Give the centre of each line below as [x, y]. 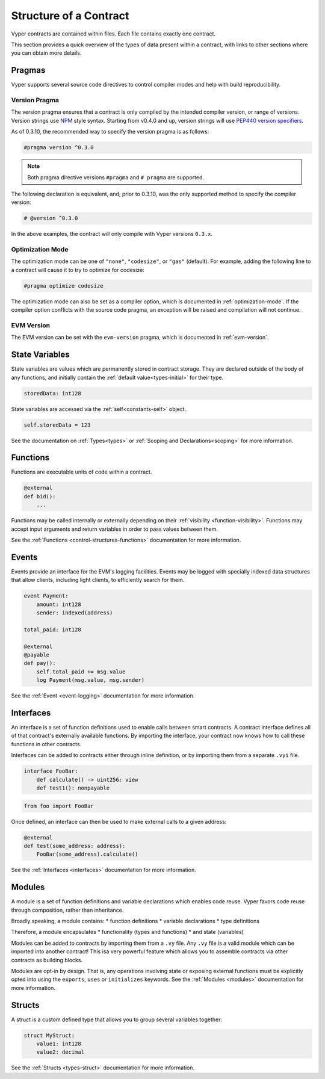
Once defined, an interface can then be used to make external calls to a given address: [119, 821]
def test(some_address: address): [75, 846]
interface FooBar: [51, 771]
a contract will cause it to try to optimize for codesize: [78, 270]
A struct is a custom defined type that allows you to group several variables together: [117, 1019]
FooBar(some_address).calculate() [87, 854]
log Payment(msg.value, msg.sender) [90, 680]
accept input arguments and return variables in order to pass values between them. [114, 529]
